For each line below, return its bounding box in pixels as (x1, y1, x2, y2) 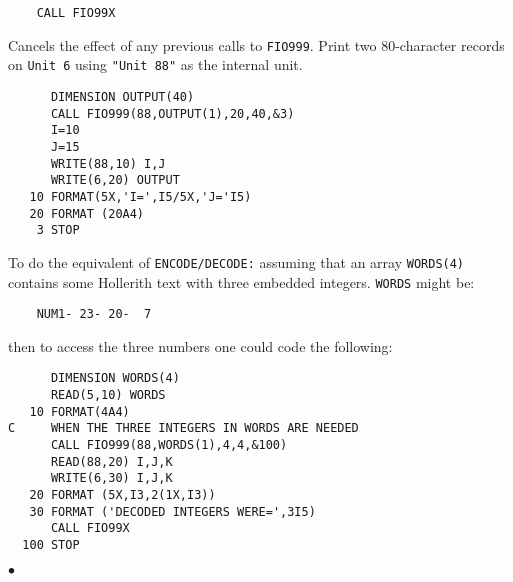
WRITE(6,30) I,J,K (50, 471, 173, 486)
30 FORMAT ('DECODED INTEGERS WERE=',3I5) (29, 504, 316, 519)
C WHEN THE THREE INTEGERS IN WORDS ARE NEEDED (8, 421, 359, 436)
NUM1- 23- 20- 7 (36, 307, 152, 322)
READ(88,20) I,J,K (50, 454, 173, 469)
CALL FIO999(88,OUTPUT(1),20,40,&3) (50, 106, 295, 121)
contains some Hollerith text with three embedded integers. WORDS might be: (8, 271, 475, 292)
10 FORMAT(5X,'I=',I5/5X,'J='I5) (29, 189, 252, 204)
